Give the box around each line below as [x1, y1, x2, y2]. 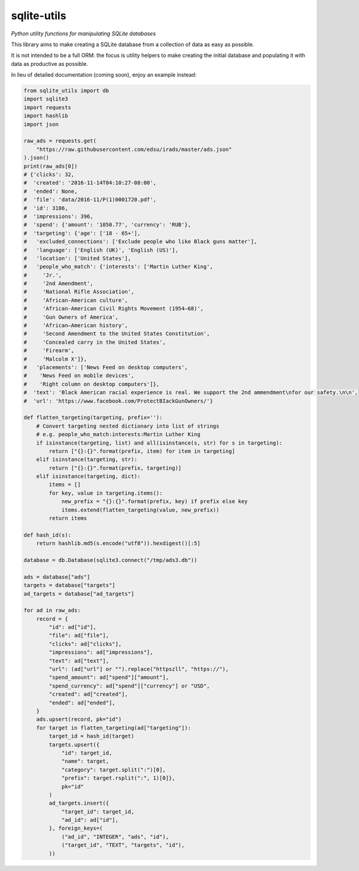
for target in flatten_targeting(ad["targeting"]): [36, 724, 191, 731]
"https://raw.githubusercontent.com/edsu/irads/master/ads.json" [36, 146, 232, 153]
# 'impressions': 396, [23, 213, 94, 220]
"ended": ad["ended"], [48, 699, 116, 706]
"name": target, [61, 758, 109, 765]
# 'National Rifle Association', [23, 288, 135, 295]
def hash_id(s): [23, 531, 72, 539]
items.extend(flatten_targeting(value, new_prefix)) [61, 506, 220, 513]
